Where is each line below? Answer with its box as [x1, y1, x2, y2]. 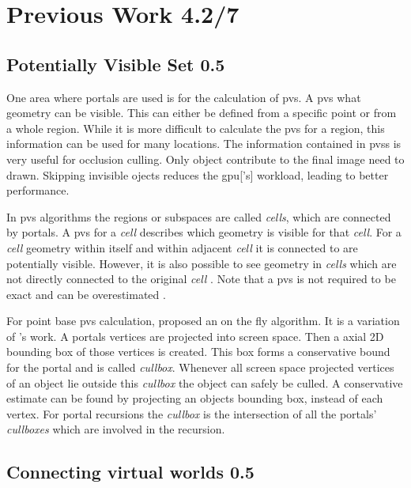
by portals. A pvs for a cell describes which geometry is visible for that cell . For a [6, 224, 402, 240]
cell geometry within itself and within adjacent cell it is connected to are [6, 239, 358, 255]
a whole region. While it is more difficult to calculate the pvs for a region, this [6, 119, 385, 136]
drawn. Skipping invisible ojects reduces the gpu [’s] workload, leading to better [6, 166, 389, 183]
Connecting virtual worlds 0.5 [6, 460, 255, 484]
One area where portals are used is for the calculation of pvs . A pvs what [6, 89, 361, 105]
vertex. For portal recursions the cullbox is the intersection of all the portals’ [6, 405, 377, 422]
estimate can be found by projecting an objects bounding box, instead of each [6, 390, 383, 407]
